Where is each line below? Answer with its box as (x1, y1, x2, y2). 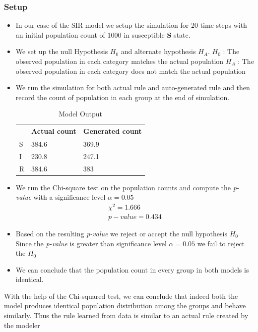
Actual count (31, 125, 76, 136)
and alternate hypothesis (121, 46, 196, 56)
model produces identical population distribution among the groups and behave (4, 300, 246, 311)
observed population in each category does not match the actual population (15, 65, 246, 76)
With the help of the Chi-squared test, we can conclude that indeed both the (4, 290, 238, 301)
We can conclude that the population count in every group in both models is (15, 264, 249, 275)
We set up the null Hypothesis (15, 46, 108, 56)
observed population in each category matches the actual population (15, 56, 224, 66)
